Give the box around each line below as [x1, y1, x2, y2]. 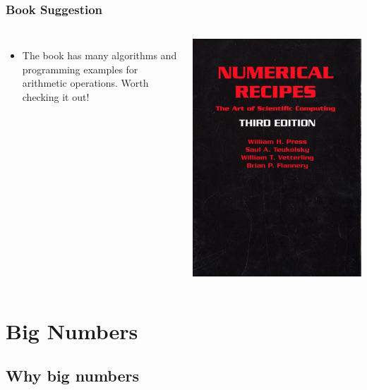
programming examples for [22, 61, 138, 76]
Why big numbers [6, 365, 139, 386]
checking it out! [22, 90, 90, 104]
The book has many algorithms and [22, 48, 177, 63]
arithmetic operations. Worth [22, 75, 149, 90]
